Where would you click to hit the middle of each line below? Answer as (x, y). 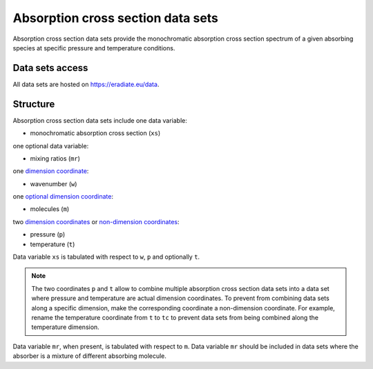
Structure (34, 104)
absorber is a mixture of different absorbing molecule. (90, 356)
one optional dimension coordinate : (63, 197)
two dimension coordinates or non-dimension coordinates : (96, 221)
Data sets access (50, 68)
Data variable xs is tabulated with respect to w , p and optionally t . (106, 257)
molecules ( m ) (50, 209)
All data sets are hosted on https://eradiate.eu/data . (86, 84)
